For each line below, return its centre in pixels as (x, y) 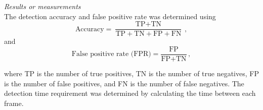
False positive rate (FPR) (111, 54)
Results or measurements (42, 6)
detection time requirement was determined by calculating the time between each (130, 93)
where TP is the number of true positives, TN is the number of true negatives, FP (131, 73)
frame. (14, 103)
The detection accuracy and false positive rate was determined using (110, 16)
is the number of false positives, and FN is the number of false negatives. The (124, 83)
